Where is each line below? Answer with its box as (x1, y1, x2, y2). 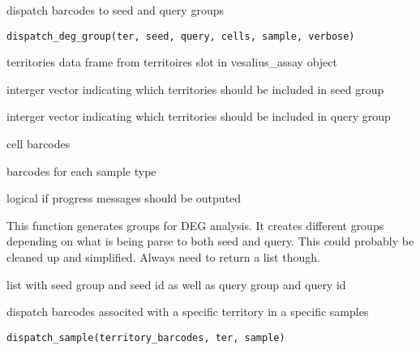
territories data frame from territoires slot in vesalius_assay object (6, 53, 338, 70)
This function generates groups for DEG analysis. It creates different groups (6, 216, 384, 233)
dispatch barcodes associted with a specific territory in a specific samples (6, 303, 369, 320)
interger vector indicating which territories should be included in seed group (6, 80, 384, 97)
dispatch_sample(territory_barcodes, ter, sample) (6, 331, 285, 344)
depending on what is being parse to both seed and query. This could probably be (6, 233, 414, 250)
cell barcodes (6, 135, 71, 152)
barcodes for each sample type (6, 162, 156, 179)
